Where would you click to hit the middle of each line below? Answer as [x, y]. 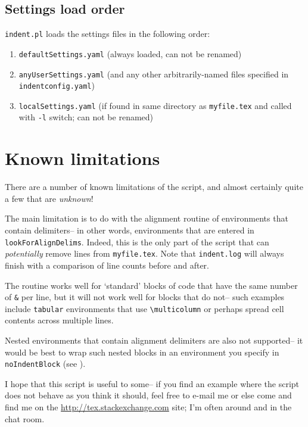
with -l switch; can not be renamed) [86, 117]
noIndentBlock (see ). [45, 364]
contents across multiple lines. [59, 320]
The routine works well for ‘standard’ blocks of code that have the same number [151, 285]
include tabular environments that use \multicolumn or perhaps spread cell [144, 308]
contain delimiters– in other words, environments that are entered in [130, 230]
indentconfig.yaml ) [57, 85]
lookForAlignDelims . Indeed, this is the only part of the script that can [137, 241]
